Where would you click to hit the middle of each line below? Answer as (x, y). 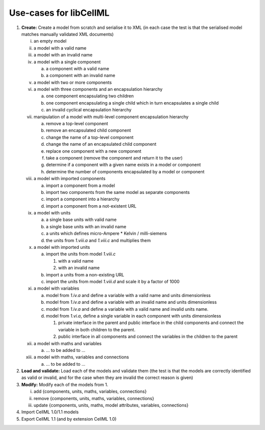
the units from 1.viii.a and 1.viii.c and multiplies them (98, 240)
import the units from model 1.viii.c (81, 254)
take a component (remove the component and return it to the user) (114, 158)
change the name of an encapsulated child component (101, 144)
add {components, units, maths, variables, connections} (90, 391)
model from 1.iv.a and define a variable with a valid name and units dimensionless (128, 295)
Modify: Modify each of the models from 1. (65, 384)
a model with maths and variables (67, 343)
